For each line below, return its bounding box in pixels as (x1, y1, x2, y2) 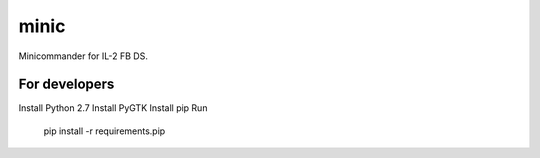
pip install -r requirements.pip (43, 125, 166, 137)
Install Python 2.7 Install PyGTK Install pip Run (18, 102, 208, 114)
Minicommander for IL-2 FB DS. (18, 50, 149, 62)
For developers (18, 76, 115, 93)
